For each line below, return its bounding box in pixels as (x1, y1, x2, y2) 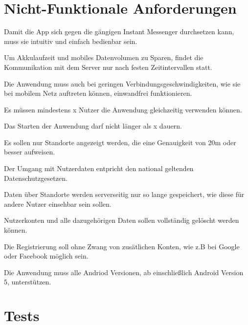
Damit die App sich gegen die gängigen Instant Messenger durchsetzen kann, (4, 26, 234, 37)
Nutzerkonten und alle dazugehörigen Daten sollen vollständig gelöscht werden (4, 215, 239, 225)
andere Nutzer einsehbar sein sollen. (4, 198, 112, 209)
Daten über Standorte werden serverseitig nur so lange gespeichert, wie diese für (4, 189, 245, 199)
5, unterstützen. (4, 277, 51, 287)
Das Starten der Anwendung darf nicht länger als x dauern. (4, 121, 182, 131)
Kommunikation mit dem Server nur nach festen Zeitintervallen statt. (4, 62, 212, 72)
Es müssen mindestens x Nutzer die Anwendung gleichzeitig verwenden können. (4, 104, 242, 114)
